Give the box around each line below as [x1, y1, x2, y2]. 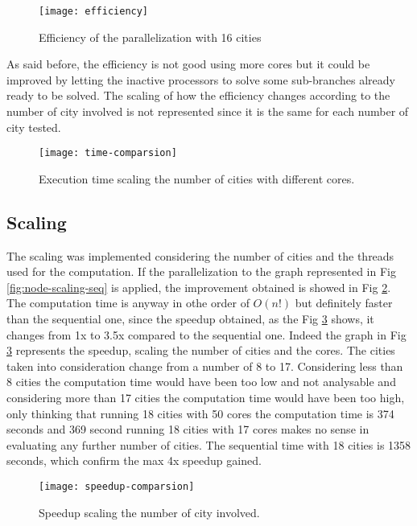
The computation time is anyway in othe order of [6, 294, 250, 311]
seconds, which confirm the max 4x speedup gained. [6, 452, 262, 469]
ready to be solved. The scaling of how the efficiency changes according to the [6, 87, 390, 104]
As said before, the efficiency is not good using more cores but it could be [6, 55, 370, 72]
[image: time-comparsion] [39, 147, 177, 159]
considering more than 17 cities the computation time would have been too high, [6, 389, 405, 406]
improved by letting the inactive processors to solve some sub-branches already [6, 71, 395, 88]
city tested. [6, 118, 61, 135]
